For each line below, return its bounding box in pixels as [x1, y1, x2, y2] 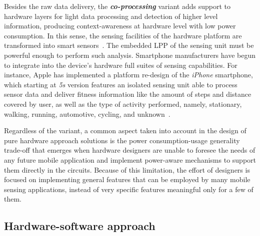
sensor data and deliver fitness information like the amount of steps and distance [4, 89, 251, 99]
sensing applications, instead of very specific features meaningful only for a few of [4, 184, 253, 194]
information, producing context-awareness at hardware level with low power [4, 20, 236, 31]
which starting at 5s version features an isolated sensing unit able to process [4, 79, 237, 89]
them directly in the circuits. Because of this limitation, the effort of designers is [4, 164, 250, 175]
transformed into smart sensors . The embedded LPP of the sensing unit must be [4, 40, 254, 50]
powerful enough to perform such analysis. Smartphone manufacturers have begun [4, 49, 256, 60]
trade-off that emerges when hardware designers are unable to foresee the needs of [4, 145, 255, 155]
